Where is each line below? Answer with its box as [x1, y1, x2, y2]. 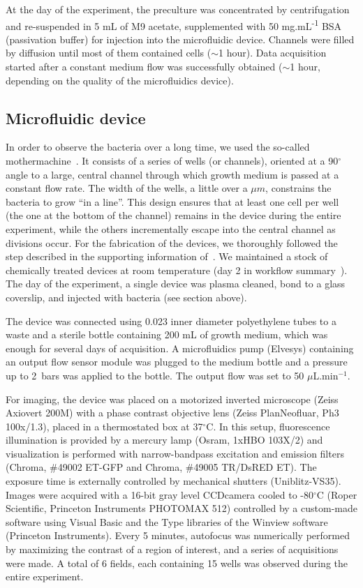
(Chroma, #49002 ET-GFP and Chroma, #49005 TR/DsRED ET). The [6, 460, 317, 474]
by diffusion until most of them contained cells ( [6, 45, 212, 60]
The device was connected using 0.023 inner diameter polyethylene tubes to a [6, 313, 336, 328]
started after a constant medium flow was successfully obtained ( [6, 59, 283, 74]
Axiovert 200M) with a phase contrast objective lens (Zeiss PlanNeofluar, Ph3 [6, 405, 339, 420]
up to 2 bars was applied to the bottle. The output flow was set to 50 [6, 368, 304, 382]
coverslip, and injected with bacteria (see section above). [6, 289, 247, 304]
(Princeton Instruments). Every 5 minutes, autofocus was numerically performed [6, 528, 350, 543]
